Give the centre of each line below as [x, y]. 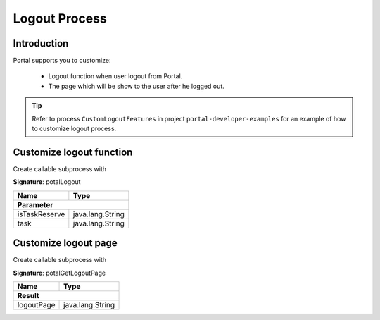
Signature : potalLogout [47, 182]
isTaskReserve [41, 214]
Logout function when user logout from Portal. [115, 76]
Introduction [41, 43]
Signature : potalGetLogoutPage [59, 273]
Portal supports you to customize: [62, 61]
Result [28, 296]
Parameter [35, 204]
